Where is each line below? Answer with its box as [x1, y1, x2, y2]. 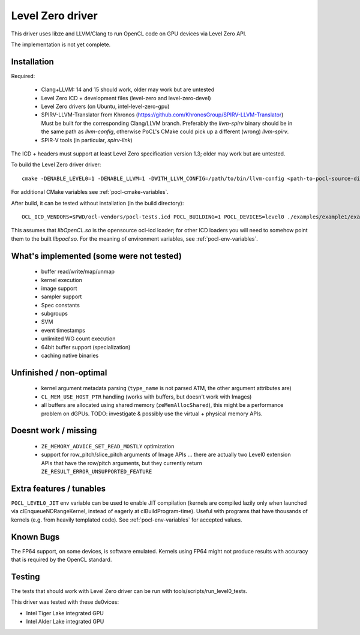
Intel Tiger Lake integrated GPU [26, 609, 104, 616]
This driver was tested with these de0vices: [11, 598, 119, 606]
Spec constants [41, 301, 80, 308]
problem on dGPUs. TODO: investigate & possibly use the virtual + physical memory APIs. [41, 410, 263, 417]
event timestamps [41, 327, 85, 334]
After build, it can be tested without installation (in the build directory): [11, 199, 184, 206]
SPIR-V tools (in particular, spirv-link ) [41, 136, 133, 143]
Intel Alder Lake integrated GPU [26, 618, 104, 625]
